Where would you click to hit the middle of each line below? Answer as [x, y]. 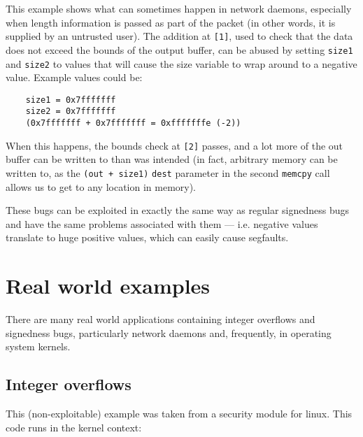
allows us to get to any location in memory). [101, 186]
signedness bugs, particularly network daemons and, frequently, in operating [169, 332]
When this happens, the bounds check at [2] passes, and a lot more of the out [175, 145]
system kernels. [38, 346]
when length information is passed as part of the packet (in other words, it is [171, 22]
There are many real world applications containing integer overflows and [161, 319]
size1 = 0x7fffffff [71, 100]
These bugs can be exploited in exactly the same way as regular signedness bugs [178, 210]
